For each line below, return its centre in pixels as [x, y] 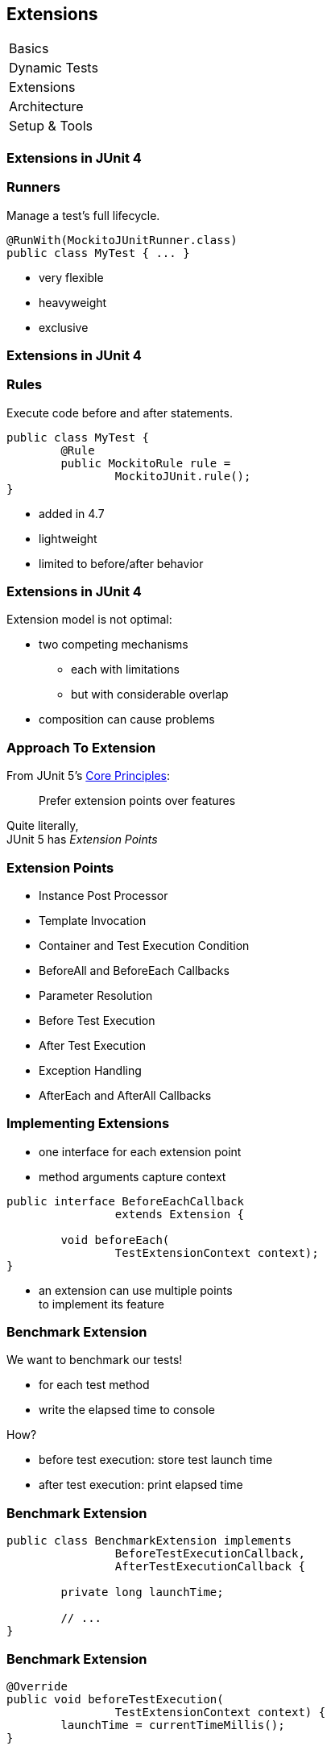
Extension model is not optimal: [89, 620]
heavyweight [73, 302]
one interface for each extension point [140, 1151]
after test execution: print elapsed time [141, 1485]
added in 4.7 [72, 513]
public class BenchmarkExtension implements [149, 1541]
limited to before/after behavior [121, 563]
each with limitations [125, 670]
